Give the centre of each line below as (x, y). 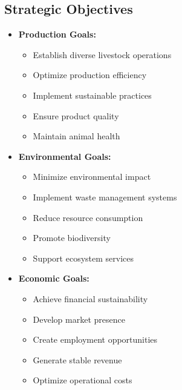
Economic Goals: (54, 278)
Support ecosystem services (83, 258)
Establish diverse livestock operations (102, 54)
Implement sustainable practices (92, 95)
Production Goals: (57, 34)
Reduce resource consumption (88, 217)
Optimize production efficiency (90, 75)
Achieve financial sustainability (90, 298)
